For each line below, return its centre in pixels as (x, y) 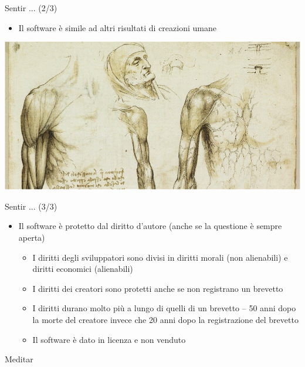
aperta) (32, 237)
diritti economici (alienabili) (83, 269)
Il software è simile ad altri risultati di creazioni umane (117, 27)
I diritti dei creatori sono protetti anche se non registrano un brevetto (158, 288)
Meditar (19, 359)
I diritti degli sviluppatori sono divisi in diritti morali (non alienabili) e (160, 257)
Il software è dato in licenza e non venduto (109, 339)
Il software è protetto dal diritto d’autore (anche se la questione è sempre (150, 226)
